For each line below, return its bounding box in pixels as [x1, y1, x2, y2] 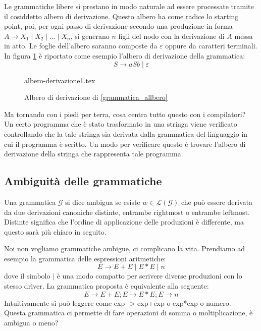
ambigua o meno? [4, 317, 59, 327]
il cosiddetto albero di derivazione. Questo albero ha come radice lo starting [4, 11, 239, 21]
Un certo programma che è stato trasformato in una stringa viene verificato [4, 119, 237, 129]
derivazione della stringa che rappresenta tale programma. [4, 148, 183, 159]
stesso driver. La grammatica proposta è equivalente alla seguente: [4, 281, 209, 291]
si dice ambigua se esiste [65, 196, 140, 207]
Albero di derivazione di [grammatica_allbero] [24, 92, 168, 102]
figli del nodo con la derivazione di [118, 30, 225, 41]
